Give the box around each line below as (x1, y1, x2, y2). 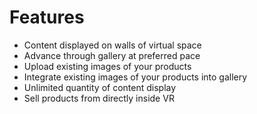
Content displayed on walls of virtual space (23, 39, 202, 51)
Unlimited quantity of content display (23, 81, 177, 93)
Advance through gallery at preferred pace (23, 49, 201, 61)
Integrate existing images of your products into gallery (23, 71, 248, 83)
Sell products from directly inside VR (23, 92, 175, 104)
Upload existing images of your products (23, 60, 192, 72)
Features (9, 6, 85, 29)
